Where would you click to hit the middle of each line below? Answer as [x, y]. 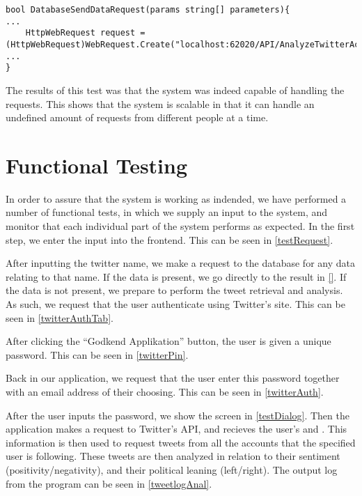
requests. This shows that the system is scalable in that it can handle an [160, 103]
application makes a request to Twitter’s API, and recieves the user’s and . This [176, 429]
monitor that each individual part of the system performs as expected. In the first [180, 226]
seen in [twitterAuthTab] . [60, 317]
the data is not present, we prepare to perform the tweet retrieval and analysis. [174, 290]
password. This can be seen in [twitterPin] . [97, 354]
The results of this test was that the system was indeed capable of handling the [175, 90]
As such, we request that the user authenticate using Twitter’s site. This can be [175, 304]
